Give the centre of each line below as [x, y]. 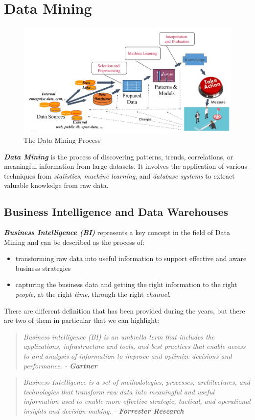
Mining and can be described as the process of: [74, 242]
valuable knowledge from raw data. [56, 185]
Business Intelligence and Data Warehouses [116, 212]
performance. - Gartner [60, 365]
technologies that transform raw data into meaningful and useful [119, 391]
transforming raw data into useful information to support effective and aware [131, 258]
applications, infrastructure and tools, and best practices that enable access [134, 346]
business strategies [43, 268]
